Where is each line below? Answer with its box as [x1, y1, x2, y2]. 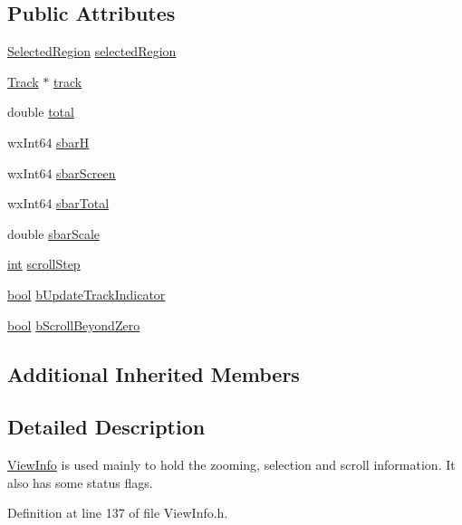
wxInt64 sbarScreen [7, 163, 116, 182]
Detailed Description [7, 413, 206, 441]
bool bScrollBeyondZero [7, 315, 140, 334]
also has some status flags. [7, 472, 153, 492]
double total [7, 102, 74, 121]
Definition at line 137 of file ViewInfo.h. [7, 503, 228, 522]
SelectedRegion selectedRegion [7, 42, 177, 61]
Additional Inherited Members [7, 359, 300, 387]
